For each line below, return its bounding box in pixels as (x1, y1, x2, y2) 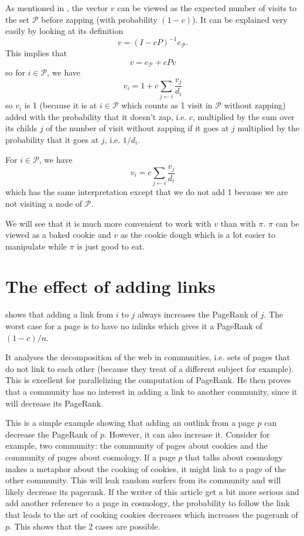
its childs (5, 122, 37, 134)
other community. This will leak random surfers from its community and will (5, 474, 281, 486)
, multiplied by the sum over (193, 110, 295, 122)
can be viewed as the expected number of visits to (117, 2, 297, 13)
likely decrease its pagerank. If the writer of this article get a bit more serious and (5, 485, 299, 497)
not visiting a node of (5, 197, 83, 209)
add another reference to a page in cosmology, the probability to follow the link (5, 497, 290, 509)
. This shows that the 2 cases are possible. (9, 520, 160, 532)
